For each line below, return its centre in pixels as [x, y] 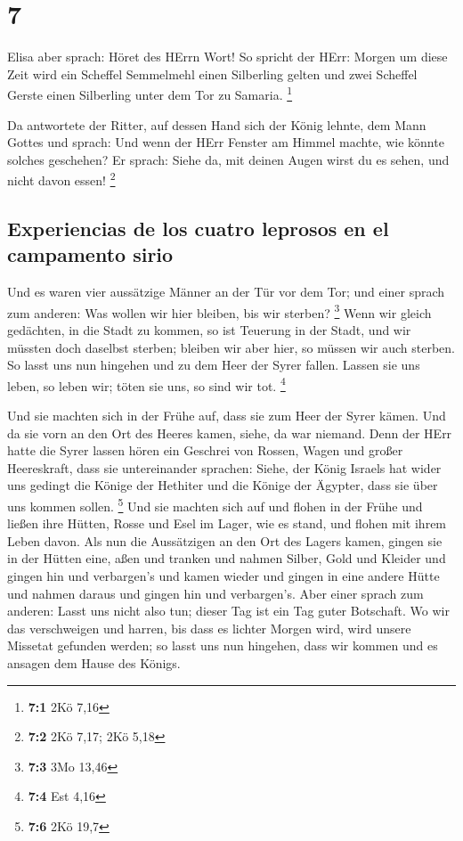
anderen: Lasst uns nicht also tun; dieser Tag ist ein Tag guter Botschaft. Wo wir [228, 611]
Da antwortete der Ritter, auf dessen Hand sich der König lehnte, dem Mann [217, 124]
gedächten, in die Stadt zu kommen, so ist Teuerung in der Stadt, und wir [209, 330]
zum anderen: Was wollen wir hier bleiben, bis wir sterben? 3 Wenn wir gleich [219, 311]
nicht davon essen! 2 [61, 179]
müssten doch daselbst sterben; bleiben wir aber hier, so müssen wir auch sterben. [231, 347]
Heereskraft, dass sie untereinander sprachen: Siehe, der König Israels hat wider [224, 467]
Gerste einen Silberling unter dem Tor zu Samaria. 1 [150, 93]
